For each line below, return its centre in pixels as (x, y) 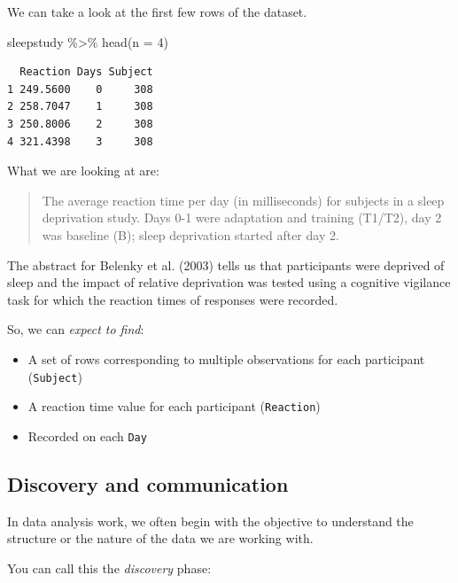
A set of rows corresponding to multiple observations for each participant (226, 358)
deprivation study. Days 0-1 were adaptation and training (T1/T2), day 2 (242, 218)
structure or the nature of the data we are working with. (160, 538)
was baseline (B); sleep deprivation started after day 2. (190, 234)
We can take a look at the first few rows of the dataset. (157, 12)
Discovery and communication (148, 483)
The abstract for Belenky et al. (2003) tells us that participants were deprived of (226, 264)
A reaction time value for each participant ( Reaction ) (174, 406)
